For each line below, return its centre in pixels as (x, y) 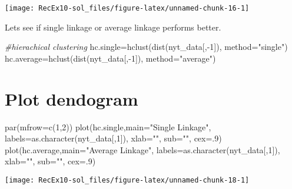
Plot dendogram (72, 98)
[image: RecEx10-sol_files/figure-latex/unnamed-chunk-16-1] (127, 8)
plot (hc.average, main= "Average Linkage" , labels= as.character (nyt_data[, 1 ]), (142, 149)
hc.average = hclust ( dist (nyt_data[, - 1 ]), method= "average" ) (110, 58)
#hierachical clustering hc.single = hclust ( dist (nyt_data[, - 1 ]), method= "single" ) (146, 47)
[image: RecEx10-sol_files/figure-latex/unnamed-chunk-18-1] (127, 180)
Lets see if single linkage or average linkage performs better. (113, 27)
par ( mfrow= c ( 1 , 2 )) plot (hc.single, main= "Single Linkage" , (108, 126)
